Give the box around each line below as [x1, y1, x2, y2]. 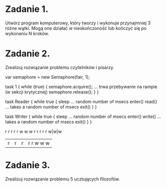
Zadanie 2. [5, 48, 51, 59]
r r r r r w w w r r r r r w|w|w [5, 128, 62, 134]
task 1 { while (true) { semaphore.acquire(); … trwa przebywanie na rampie [5, 84, 158, 90]
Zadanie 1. [5, 3, 49, 15]
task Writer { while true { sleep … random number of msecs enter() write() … [5, 113, 162, 119]
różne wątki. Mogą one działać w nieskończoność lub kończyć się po [5, 25, 147, 31]
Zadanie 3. [5, 160, 50, 171]
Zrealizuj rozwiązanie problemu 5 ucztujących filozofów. [5, 176, 120, 182]
